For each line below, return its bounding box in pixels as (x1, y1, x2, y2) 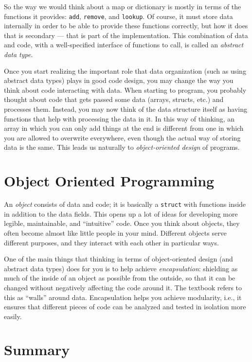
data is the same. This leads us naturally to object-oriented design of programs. (4, 142, 240, 152)
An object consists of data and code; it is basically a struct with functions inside (4, 199, 246, 209)
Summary (4, 340, 70, 360)
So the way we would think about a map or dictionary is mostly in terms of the (4, 1, 241, 11)
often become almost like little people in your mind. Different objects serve (4, 227, 227, 238)
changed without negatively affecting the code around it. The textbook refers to (4, 282, 242, 292)
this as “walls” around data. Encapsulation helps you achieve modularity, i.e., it (4, 292, 242, 302)
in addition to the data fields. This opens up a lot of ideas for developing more (4, 208, 238, 219)
